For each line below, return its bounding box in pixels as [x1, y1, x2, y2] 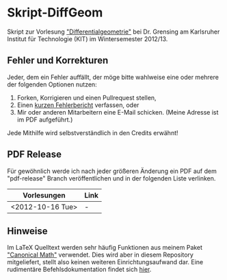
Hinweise [7, 225, 48, 237]
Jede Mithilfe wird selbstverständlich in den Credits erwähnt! [7, 128, 179, 137]
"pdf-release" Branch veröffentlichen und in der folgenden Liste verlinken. [7, 174, 216, 183]
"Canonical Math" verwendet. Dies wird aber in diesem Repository [7, 250, 193, 259]
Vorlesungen [23, 190, 66, 200]
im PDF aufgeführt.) [16, 115, 73, 124]
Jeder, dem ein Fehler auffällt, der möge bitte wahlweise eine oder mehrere [7, 73, 219, 81]
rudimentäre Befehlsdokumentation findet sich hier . [7, 266, 152, 274]
